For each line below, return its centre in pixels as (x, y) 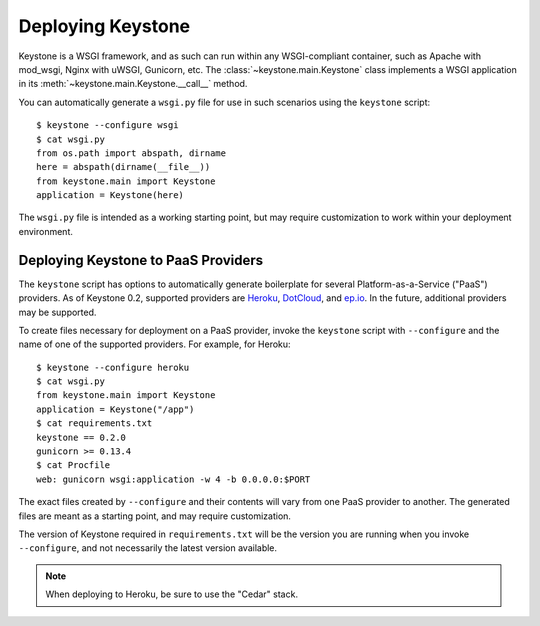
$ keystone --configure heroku (113, 367)
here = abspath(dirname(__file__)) (123, 167)
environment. (46, 231)
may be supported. (57, 312)
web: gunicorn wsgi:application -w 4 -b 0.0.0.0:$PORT (173, 479)
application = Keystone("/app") (115, 409)
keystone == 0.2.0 (81, 437)
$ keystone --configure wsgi (107, 125)
